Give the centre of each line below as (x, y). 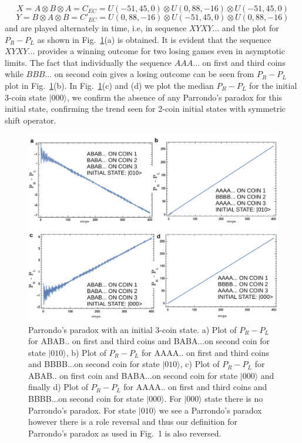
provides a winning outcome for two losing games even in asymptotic (161, 51)
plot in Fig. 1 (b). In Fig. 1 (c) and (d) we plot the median (109, 85)
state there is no (234, 399)
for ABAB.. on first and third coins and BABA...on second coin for (149, 341)
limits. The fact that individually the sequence (88, 62)
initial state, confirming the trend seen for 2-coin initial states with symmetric (145, 109)
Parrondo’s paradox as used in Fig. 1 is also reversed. (125, 433)
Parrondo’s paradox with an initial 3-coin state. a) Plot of (132, 329)
